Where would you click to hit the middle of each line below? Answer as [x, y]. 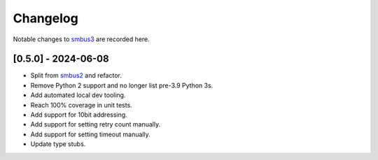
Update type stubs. [58, 144]
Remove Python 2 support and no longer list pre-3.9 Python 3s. [122, 85]
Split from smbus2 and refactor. [76, 75]
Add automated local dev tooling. [78, 95]
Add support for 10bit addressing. [79, 115]
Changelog [45, 18]
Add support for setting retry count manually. [96, 124]
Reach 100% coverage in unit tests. [81, 105]
